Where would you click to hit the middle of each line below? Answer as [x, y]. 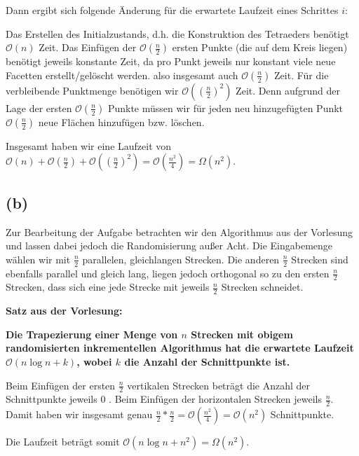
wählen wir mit [38, 259]
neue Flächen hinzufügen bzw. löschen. [121, 122]
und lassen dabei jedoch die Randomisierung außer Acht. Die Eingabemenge [169, 246]
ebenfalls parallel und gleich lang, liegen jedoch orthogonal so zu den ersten [168, 273]
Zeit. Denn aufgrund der [288, 90]
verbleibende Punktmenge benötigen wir [92, 90]
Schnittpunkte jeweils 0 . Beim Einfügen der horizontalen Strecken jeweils [164, 399]
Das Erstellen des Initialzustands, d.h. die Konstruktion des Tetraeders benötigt [177, 33]
